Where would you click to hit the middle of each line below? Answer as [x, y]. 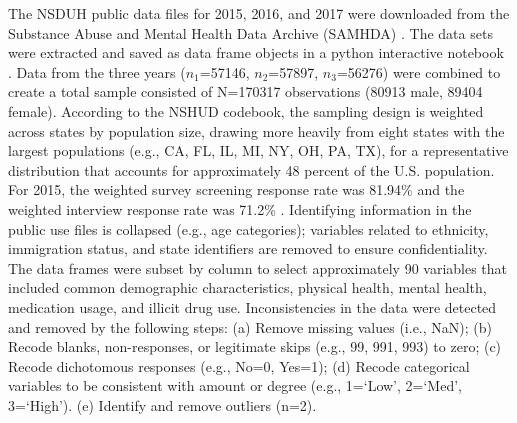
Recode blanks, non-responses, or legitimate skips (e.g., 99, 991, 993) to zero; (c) [255, 346]
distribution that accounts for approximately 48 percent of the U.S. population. [251, 169]
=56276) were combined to [418, 71]
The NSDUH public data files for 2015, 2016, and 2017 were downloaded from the [259, 13]
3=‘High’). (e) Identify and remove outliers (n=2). [162, 404]
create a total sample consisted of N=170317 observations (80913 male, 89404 [245, 91]
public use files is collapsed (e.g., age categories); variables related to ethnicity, [248, 228]
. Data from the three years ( [97, 71]
